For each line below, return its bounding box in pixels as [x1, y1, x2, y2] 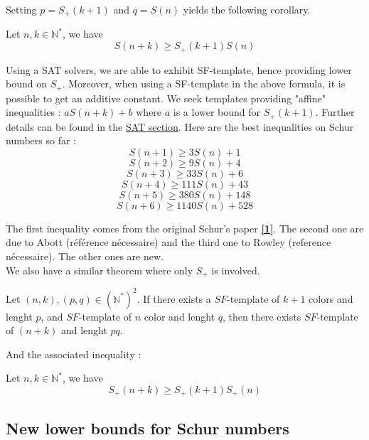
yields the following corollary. [183, 2, 311, 16]
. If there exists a [137, 291, 211, 306]
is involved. [211, 262, 260, 277]
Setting [6, 2, 37, 16]
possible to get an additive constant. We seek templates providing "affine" [6, 90, 326, 105]
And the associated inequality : [6, 346, 141, 361]
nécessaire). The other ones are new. [6, 248, 164, 263]
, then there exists [223, 308, 301, 323]
